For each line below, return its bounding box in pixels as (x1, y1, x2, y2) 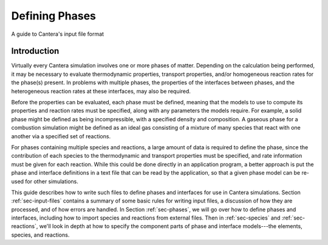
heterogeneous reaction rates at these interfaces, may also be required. (11, 87, 191, 95)
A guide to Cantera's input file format (11, 30, 104, 38)
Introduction (11, 46, 60, 56)
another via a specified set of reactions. (11, 132, 111, 139)
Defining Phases (11, 9, 97, 22)
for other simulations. (25, 178, 78, 185)
